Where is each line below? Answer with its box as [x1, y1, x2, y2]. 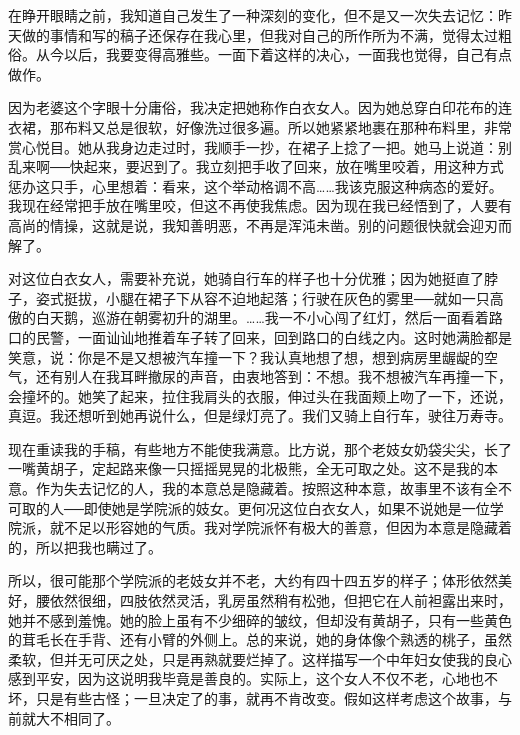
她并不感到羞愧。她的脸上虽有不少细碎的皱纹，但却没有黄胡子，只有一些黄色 [8, 609, 512, 630]
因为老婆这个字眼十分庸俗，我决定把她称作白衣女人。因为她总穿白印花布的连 [8, 97, 512, 118]
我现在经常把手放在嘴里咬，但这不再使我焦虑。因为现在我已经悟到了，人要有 [8, 195, 512, 216]
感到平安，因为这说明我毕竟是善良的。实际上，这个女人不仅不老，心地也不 [8, 668, 498, 689]
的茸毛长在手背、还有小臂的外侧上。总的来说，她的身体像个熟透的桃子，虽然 [8, 629, 512, 650]
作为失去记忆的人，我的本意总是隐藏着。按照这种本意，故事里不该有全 [35, 478, 498, 499]
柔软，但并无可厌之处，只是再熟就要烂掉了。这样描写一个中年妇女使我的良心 [8, 648, 512, 669]
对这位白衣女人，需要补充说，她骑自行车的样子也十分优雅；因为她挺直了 [8, 268, 484, 289]
